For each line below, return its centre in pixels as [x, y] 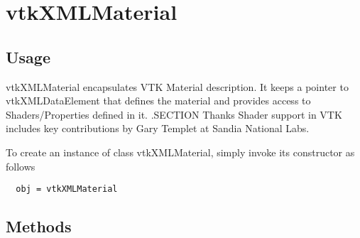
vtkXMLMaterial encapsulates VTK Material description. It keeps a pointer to [177, 86]
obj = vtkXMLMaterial [67, 189]
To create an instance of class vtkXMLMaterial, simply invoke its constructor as [180, 152]
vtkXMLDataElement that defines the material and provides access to [158, 101]
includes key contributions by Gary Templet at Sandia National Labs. [158, 128]
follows [21, 166]
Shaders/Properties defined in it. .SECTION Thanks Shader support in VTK [174, 114]
